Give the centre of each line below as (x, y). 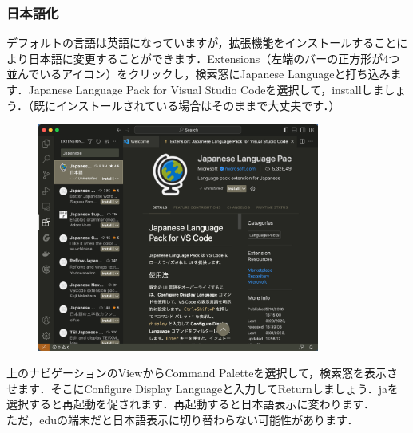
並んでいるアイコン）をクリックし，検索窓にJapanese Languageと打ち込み (199, 74)
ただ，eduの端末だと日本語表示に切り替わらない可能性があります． (183, 420)
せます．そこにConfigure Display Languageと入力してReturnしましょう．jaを (203, 388)
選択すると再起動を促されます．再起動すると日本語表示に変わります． (191, 404)
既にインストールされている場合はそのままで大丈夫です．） (187, 105)
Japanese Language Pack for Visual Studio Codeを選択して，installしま (206, 89)
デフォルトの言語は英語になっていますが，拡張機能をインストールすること (202, 43)
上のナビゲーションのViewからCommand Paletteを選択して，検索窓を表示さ (203, 373)
